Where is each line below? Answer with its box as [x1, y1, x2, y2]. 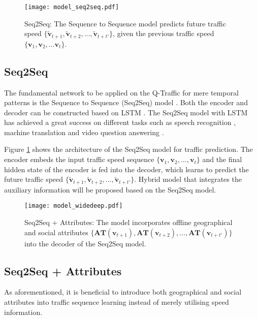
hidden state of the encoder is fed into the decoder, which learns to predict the [4, 164, 249, 174]
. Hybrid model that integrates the [134, 174, 242, 184]
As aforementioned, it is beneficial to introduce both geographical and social [4, 286, 242, 297]
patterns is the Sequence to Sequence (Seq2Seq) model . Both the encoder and [4, 97, 248, 108]
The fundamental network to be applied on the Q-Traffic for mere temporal [4, 87, 239, 98]
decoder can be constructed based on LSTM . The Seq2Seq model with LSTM [4, 107, 248, 117]
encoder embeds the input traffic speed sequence [4, 154, 154, 165]
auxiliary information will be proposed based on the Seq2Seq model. [4, 184, 216, 195]
